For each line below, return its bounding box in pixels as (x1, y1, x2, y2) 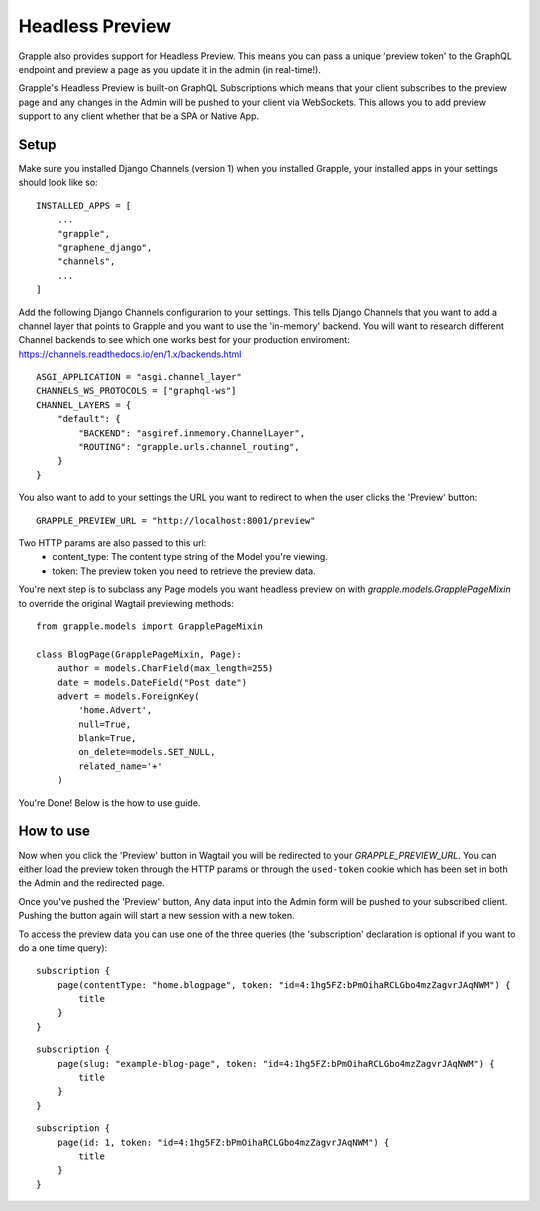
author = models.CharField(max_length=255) (56, 663, 274, 674)
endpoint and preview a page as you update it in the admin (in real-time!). (18, 63, 322, 75)
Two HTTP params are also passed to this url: (18, 537, 207, 549)
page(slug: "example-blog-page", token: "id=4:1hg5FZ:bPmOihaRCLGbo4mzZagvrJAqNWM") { (56, 1058, 495, 1069)
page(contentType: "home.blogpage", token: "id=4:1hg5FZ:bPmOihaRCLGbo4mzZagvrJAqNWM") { (56, 979, 511, 990)
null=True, (78, 718, 132, 730)
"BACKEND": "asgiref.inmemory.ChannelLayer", (78, 427, 305, 439)
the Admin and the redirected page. (18, 877, 165, 889)
